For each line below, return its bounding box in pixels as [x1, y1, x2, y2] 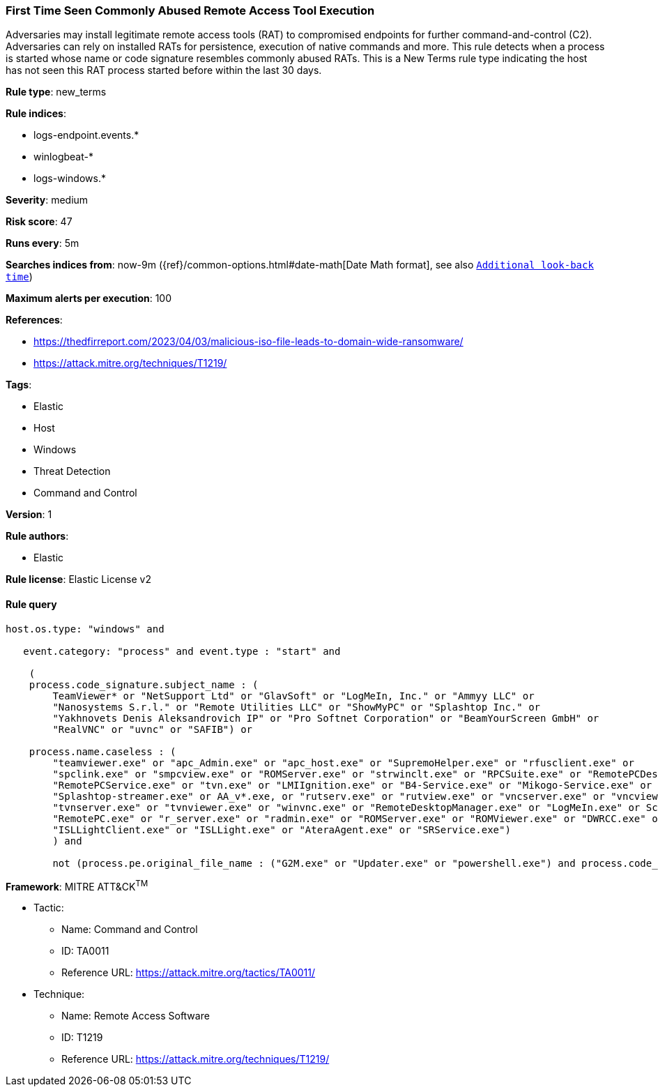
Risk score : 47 [6, 215, 72, 228]
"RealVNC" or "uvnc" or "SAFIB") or [52, 723, 253, 735]
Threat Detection [33, 465, 111, 478]
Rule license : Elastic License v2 [6, 573, 151, 586]
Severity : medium [6, 194, 89, 206]
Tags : [6, 379, 32, 391]
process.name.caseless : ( [29, 745, 176, 757]
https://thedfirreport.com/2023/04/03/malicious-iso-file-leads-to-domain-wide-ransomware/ [33, 335, 464, 348]
